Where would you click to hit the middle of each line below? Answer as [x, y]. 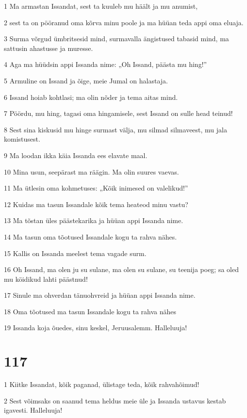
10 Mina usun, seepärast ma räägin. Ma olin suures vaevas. [91, 171]
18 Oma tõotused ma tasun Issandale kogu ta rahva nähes [90, 311]
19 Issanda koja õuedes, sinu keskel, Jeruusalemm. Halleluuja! [96, 328]
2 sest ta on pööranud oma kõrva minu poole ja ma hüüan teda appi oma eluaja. [124, 22]
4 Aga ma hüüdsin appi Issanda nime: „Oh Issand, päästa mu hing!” [106, 64]
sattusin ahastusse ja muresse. [49, 48]
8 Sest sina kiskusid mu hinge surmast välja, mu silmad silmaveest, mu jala [115, 129]
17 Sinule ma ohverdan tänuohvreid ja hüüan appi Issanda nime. [100, 295]
